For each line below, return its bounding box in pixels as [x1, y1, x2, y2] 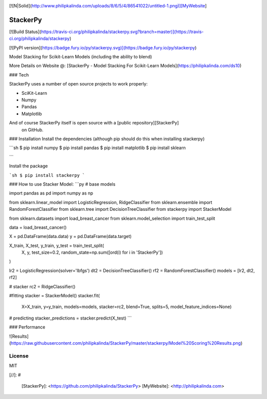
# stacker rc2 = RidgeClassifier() [9, 283, 76, 289]
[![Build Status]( [9, 29, 42, 35]
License [9, 352, 29, 359]
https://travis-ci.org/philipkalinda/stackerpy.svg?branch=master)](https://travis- [41, 29, 204, 35]
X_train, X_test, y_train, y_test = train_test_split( [9, 242, 104, 248]
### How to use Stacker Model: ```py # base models [9, 181, 116, 187]
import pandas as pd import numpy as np [9, 190, 93, 196]
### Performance [9, 324, 45, 330]
